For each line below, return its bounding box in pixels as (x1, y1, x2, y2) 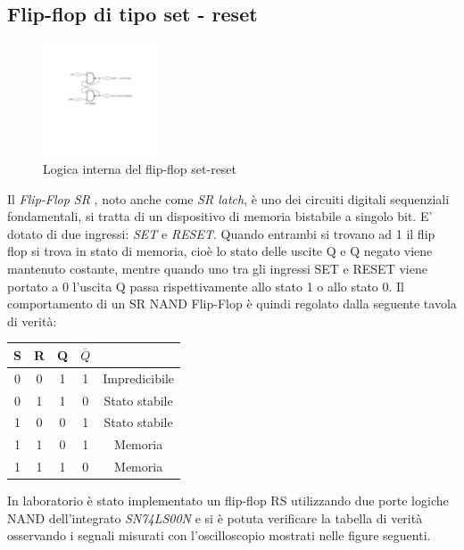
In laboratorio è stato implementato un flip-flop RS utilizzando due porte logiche (7, 491, 449, 510)
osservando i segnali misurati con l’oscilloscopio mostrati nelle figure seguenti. (7, 526, 431, 545)
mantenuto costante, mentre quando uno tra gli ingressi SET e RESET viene (7, 259, 427, 277)
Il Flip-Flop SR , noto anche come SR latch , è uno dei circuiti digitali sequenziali (7, 189, 450, 208)
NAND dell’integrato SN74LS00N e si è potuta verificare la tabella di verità (7, 508, 423, 527)
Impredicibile (103, 368, 175, 387)
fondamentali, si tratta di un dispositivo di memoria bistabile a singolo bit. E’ (7, 207, 433, 226)
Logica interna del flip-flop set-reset (43, 159, 237, 177)
